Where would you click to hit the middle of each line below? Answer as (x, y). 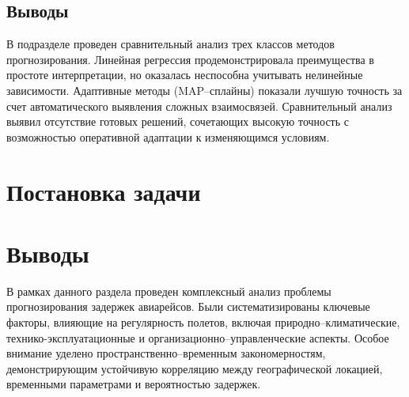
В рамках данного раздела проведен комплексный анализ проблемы (169, 291)
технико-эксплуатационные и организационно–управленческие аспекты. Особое (198, 337)
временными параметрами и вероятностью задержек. (134, 384)
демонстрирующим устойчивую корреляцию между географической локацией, (195, 368)
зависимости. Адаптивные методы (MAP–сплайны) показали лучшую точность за (204, 90)
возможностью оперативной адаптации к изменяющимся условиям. (168, 136)
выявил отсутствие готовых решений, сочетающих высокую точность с (178, 121)
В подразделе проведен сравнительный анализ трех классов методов (170, 44)
